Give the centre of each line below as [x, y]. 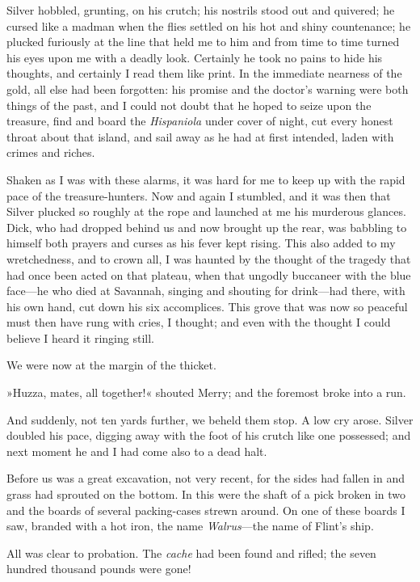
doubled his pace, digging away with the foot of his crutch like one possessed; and [209, 435]
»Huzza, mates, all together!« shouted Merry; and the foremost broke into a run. [206, 392]
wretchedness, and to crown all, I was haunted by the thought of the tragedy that [209, 258]
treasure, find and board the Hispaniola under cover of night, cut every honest [200, 121]
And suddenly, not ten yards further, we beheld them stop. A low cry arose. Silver [210, 419]
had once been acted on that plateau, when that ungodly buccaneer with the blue [209, 274]
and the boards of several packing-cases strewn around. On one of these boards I [206, 510]
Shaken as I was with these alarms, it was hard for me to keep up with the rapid [206, 179]
